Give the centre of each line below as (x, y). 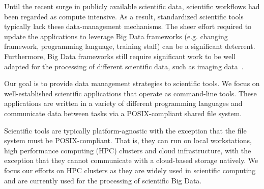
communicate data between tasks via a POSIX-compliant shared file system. (123, 113)
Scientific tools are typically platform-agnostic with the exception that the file (125, 130)
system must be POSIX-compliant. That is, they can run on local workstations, (128, 140)
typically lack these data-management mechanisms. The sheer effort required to (128, 26)
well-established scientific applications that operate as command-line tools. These (130, 93)
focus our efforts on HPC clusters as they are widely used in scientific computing (130, 170)
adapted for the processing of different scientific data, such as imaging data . (124, 66)
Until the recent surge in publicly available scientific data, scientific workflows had (132, 6)
